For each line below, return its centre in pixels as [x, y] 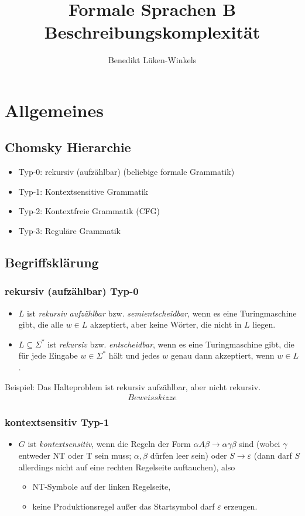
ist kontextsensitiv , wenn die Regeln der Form [109, 444]
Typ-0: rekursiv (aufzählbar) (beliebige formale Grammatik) [126, 172]
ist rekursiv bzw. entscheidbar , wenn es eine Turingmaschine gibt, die [171, 344]
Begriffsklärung [52, 262]
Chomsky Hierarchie [68, 147]
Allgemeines [54, 110]
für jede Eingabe [48, 355]
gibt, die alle [41, 324]
